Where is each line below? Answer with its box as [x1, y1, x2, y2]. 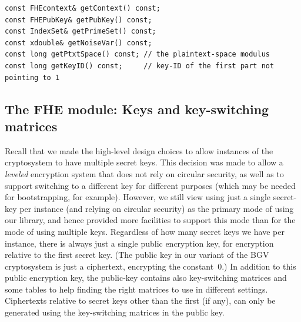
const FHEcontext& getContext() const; [5, 4, 160, 12]
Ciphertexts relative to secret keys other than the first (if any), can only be [5, 294, 276, 307]
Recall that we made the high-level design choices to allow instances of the [5, 144, 273, 157]
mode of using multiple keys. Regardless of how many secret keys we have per [5, 225, 285, 237]
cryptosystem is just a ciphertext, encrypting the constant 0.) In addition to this [5, 260, 296, 272]
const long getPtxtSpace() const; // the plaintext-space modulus [5, 50, 270, 59]
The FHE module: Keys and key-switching [5, 99, 269, 118]
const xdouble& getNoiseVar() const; [5, 38, 152, 47]
